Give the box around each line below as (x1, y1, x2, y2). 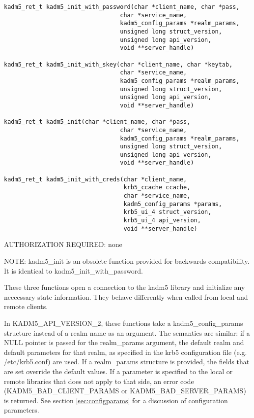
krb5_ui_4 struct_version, (123, 209, 212, 216)
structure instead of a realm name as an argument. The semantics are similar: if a (4, 327, 250, 338)
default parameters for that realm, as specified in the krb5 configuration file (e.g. (4, 347, 247, 357)
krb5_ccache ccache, (123, 184, 191, 191)
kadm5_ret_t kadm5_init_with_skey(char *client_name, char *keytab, (4, 61, 233, 68)
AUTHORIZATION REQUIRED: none (4, 239, 122, 249)
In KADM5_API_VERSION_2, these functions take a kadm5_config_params (4, 317, 243, 328)
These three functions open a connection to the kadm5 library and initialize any (4, 282, 245, 292)
